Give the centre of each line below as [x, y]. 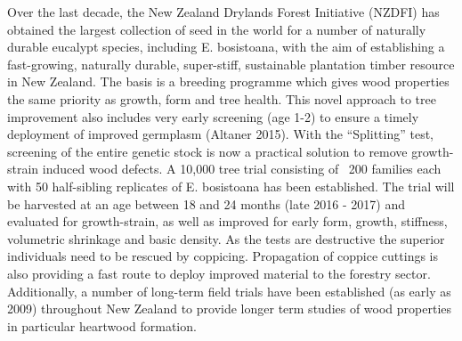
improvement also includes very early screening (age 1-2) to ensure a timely [213, 116]
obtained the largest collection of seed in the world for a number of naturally [217, 29]
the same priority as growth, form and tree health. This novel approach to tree [222, 98]
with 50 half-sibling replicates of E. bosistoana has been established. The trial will [231, 186]
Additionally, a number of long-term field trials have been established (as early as [229, 291]
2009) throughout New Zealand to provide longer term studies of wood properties [230, 309]
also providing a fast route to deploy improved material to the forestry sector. [219, 273]
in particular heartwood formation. [102, 325]
